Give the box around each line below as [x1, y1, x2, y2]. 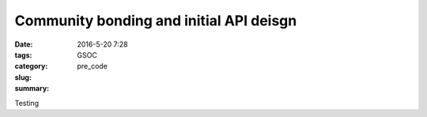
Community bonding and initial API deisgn [14, 12, 297, 29]
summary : [14, 84, 50, 93]
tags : [14, 50, 32, 59]
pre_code [77, 62, 108, 71]
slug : [14, 72, 32, 82]
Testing [14, 98, 40, 108]
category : [14, 62, 48, 71]
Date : [14, 40, 33, 49]
